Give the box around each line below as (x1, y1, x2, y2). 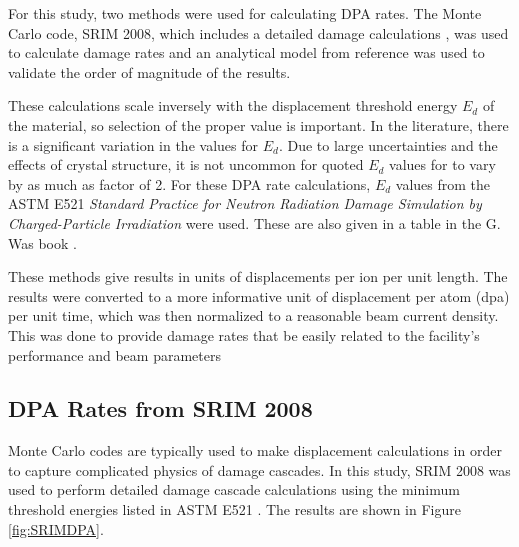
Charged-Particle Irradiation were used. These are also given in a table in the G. (8, 212, 501, 233)
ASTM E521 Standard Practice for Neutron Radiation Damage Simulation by (8, 193, 482, 214)
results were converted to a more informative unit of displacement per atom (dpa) (8, 285, 510, 306)
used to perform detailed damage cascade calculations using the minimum (8, 479, 460, 500)
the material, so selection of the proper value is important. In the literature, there (8, 114, 509, 135)
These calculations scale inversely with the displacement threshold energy (8, 95, 458, 116)
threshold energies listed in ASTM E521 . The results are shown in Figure (8, 499, 461, 520)
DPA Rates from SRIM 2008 (8, 393, 313, 424)
